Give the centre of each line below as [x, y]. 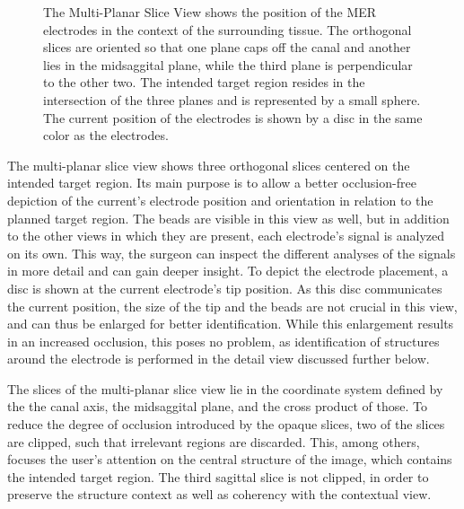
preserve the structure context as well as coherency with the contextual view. [219, 494]
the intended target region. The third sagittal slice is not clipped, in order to [218, 476]
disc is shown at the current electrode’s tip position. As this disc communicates [225, 288]
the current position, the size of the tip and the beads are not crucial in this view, [232, 306]
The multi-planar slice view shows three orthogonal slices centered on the [209, 165]
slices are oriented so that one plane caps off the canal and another [227, 47]
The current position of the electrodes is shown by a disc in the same [233, 117]
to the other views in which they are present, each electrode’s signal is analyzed [226, 236]
